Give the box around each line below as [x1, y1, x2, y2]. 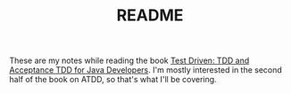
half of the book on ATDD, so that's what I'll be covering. [9, 74, 217, 85]
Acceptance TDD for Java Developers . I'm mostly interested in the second [9, 65, 283, 75]
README [116, 5, 184, 26]
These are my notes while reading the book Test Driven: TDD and [9, 55, 250, 66]
